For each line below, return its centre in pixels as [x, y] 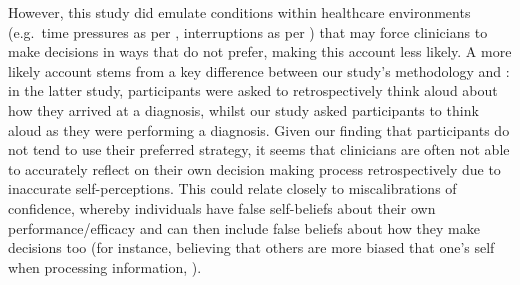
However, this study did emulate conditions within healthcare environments [239, 12]
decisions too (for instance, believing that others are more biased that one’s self [251, 247]
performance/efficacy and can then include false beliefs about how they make [244, 227]
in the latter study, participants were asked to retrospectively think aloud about [253, 90]
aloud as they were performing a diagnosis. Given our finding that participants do [259, 129]
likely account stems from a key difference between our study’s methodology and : [259, 70]
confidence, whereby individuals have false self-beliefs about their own [222, 207]
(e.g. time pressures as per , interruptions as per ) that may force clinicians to [248, 31]
